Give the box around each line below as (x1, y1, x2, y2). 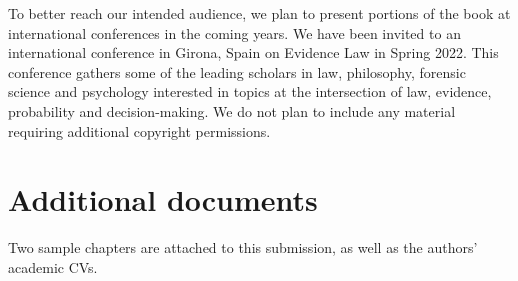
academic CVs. (8, 256, 98, 277)
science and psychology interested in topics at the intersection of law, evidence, (8, 81, 492, 102)
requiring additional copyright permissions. (8, 120, 271, 141)
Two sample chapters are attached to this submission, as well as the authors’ (8, 237, 478, 258)
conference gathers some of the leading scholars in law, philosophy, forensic (8, 61, 466, 82)
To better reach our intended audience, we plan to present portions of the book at (8, 3, 511, 23)
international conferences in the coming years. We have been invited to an (8, 22, 461, 43)
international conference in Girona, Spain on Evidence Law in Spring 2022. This (8, 42, 499, 63)
